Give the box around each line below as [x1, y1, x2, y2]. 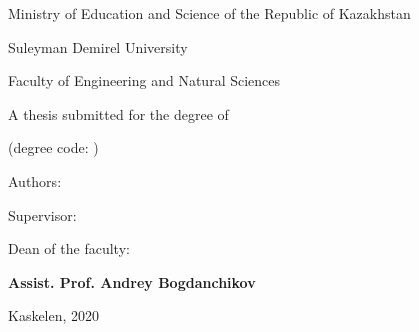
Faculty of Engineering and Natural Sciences [8, 70, 281, 91]
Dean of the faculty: [8, 238, 130, 259]
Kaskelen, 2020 [8, 305, 100, 326]
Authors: [8, 170, 62, 191]
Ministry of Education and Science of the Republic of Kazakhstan [8, 3, 411, 23]
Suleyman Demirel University [8, 36, 188, 57]
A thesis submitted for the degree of [8, 103, 229, 124]
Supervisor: [8, 204, 77, 225]
